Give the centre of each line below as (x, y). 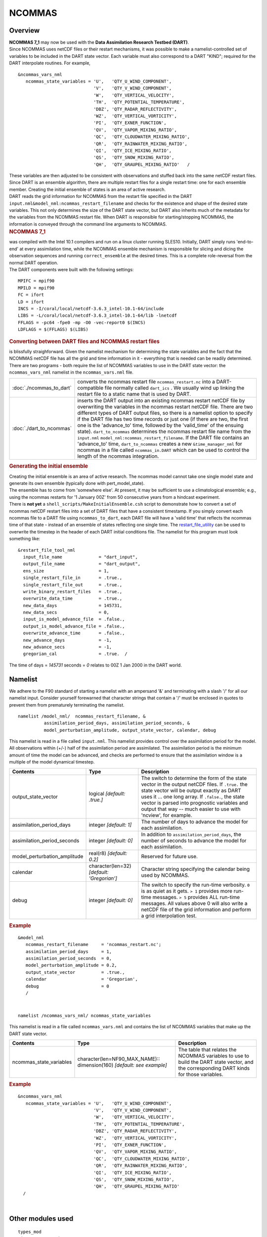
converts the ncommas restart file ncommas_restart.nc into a (146, 382)
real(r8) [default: (108, 853)
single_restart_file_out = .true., (73, 585)
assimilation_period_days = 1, (69, 952)
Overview (24, 30)
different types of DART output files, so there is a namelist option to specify (165, 413)
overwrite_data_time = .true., (73, 598)
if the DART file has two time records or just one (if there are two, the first (163, 419)
